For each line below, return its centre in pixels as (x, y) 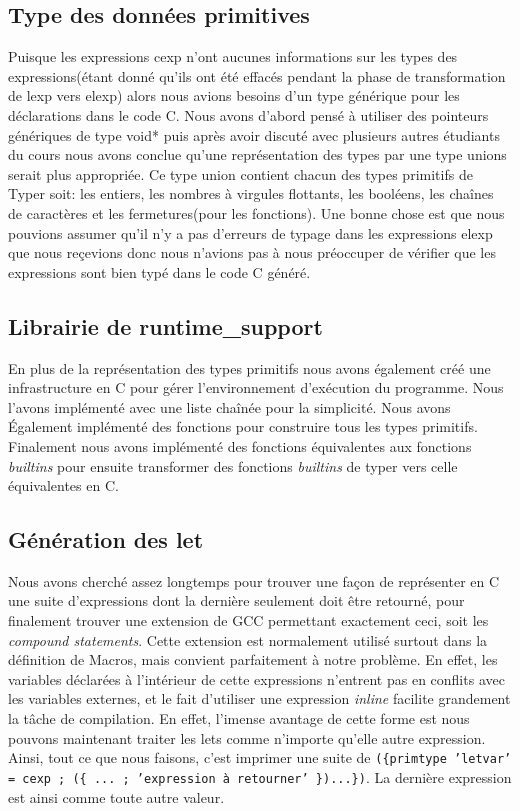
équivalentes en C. (63, 485)
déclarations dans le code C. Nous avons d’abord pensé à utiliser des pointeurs (248, 114)
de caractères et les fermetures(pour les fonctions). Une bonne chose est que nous (256, 212)
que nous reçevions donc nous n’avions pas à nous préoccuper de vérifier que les (252, 252)
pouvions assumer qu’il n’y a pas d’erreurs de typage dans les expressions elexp (250, 232)
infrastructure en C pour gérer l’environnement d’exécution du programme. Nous (256, 387)
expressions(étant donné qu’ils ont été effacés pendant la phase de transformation (257, 75)
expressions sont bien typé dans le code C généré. (159, 271)
